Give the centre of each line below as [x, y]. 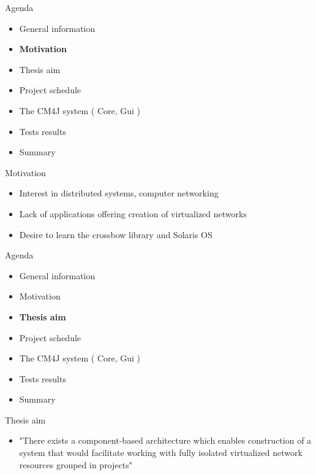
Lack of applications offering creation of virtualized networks [133, 213]
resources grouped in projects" [76, 464]
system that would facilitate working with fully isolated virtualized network [161, 453]
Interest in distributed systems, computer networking [119, 193]
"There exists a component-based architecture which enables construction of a [165, 440]
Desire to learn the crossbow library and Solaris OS [116, 234]
